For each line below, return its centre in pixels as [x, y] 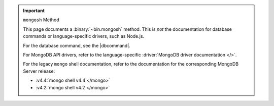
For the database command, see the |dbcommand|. [77, 45]
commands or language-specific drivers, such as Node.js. [84, 36]
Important [34, 11]
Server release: [39, 71]
